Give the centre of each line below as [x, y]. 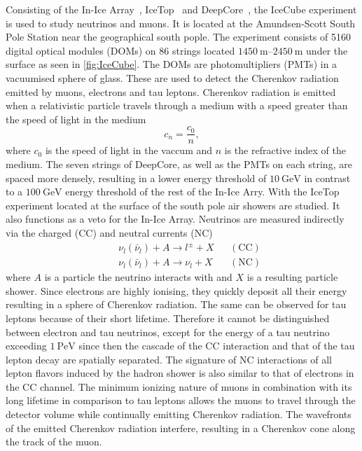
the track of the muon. [54, 442]
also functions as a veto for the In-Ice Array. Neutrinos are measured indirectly [175, 219]
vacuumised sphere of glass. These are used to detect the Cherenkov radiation [172, 77]
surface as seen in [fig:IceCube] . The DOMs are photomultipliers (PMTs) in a [172, 64]
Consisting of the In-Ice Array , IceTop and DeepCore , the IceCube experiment [181, 9]
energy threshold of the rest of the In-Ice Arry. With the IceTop [202, 192]
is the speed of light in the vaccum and [129, 150]
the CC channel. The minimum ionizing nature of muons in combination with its [179, 386]
